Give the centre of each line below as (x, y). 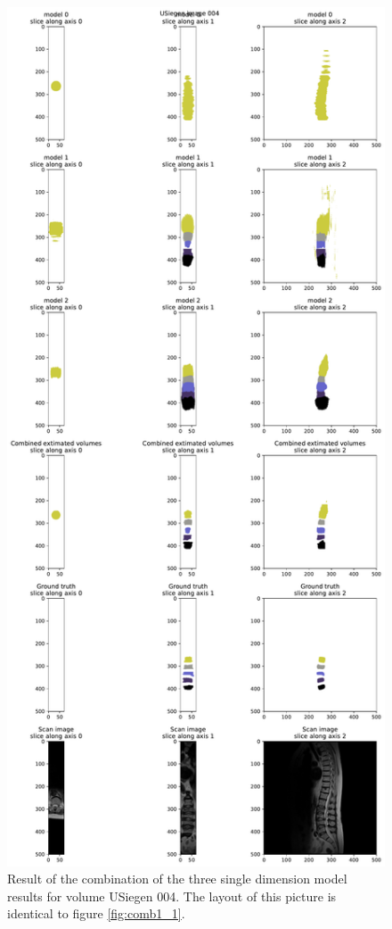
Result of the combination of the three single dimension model (177, 879)
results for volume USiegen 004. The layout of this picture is (172, 896)
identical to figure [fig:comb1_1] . (96, 913)
